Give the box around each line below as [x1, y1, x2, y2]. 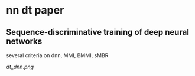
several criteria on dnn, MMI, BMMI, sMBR [6, 52, 109, 59]
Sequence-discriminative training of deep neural [6, 27, 189, 37]
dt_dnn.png [6, 63, 34, 70]
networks [6, 36, 43, 46]
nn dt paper [6, 4, 64, 17]
